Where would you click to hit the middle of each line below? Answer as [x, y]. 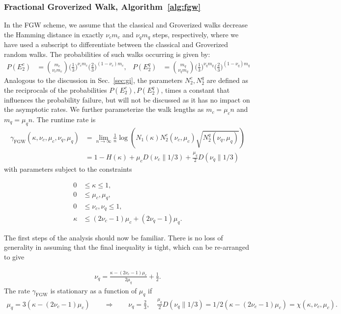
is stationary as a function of [94, 290]
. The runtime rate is [64, 119]
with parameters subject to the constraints [68, 169]
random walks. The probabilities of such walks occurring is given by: [107, 54]
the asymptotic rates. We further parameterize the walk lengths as [104, 109]
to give [14, 256]
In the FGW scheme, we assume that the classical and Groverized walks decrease [126, 25]
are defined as [227, 80]
